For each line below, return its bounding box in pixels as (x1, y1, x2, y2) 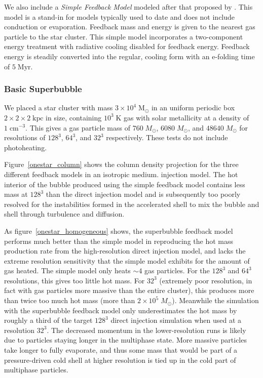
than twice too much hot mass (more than (4, 295, 135, 306)
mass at (4, 189, 28, 199)
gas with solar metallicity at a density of (124, 112, 249, 122)
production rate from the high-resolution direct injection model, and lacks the (4, 245, 246, 256)
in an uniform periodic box (151, 102, 235, 113)
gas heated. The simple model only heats (4, 265, 131, 276)
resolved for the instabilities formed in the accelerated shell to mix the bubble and (4, 198, 259, 209)
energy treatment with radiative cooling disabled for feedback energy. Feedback (4, 41, 250, 52)
